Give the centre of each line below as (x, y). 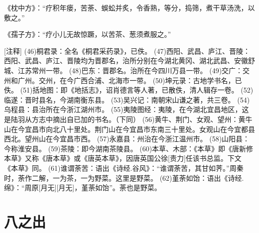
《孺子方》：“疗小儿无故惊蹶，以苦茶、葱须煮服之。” (88, 34)
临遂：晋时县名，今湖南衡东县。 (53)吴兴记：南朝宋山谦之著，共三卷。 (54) (127, 99)
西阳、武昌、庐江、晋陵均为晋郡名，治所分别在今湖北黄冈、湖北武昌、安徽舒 (129, 60)
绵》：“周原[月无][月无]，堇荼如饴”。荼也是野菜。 (83, 187)
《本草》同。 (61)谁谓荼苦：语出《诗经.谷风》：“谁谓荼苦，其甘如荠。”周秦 (124, 168)
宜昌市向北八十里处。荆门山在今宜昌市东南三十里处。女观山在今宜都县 (140, 129)
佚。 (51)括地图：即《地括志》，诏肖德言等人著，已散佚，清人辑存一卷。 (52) (129, 90)
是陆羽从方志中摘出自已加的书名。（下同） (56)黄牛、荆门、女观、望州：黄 (125, 119)
